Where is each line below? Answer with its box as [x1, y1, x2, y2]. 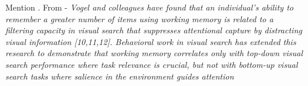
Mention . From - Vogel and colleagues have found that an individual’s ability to [5, 1, 294, 13]
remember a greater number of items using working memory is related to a [5, 12, 274, 25]
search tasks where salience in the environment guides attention [5, 70, 234, 82]
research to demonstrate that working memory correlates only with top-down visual [5, 47, 303, 59]
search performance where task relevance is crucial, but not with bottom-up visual [5, 58, 298, 70]
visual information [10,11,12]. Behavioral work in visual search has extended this [5, 35, 296, 47]
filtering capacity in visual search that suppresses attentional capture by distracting [5, 24, 302, 36]
